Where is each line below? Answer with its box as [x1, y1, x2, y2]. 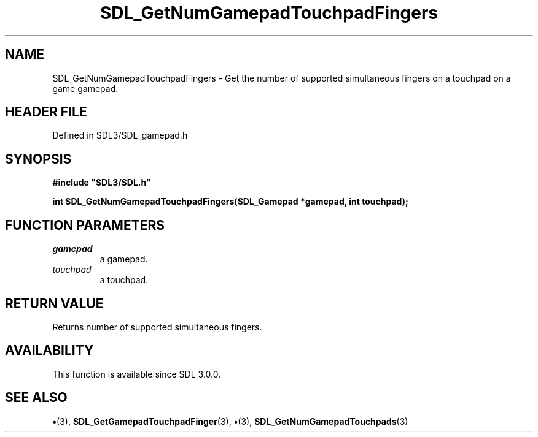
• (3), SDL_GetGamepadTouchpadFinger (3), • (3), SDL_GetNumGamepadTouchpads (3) [52, 416, 408, 427]
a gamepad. [99, 254, 148, 265]
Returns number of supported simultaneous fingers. [52, 321, 262, 332]
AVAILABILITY [5, 343, 94, 359]
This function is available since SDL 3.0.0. [52, 368, 221, 379]
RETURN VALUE [5, 295, 104, 311]
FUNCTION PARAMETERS [5, 217, 165, 233]
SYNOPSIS [5, 151, 72, 167]
